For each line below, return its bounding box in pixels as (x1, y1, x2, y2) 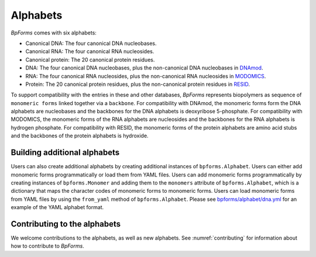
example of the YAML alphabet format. (11, 204, 104, 211)
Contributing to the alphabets (11, 219, 121, 229)
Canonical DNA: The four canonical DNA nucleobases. (25, 40, 157, 47)
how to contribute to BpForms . (11, 242, 84, 249)
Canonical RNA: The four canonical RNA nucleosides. (25, 48, 154, 55)
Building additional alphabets (11, 148, 120, 158)
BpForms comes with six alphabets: (11, 29, 97, 36)
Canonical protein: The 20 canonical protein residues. (25, 56, 155, 63)
